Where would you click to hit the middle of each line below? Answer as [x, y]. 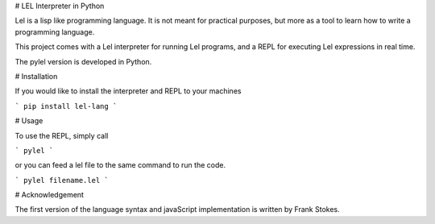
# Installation [36, 76]
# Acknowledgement [50, 195]
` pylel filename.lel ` [62, 180]
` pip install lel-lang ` [66, 106]
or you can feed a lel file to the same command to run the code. [120, 165]
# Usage [29, 121]
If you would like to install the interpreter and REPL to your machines [128, 91]
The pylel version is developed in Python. [83, 61]
